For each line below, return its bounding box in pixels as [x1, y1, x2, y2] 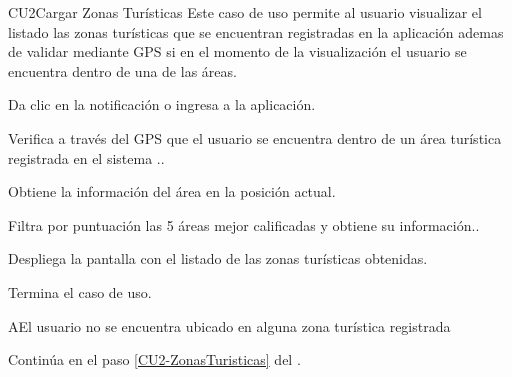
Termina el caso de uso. [8, 281, 152, 302]
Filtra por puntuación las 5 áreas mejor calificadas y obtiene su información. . [8, 214, 480, 235]
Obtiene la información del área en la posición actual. [8, 181, 336, 202]
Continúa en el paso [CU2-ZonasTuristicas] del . [8, 349, 301, 370]
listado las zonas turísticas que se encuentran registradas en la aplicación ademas [8, 21, 504, 42]
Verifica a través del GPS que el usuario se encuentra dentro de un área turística [8, 127, 502, 148]
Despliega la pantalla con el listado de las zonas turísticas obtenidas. [8, 248, 428, 269]
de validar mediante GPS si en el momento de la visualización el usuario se [8, 41, 467, 62]
